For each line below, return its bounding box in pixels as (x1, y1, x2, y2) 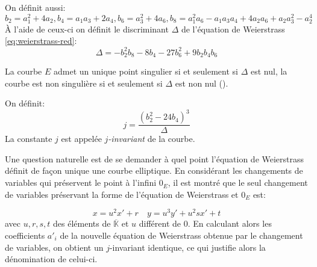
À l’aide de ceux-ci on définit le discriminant (5, 22, 169, 35)
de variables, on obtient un (5, 241, 104, 253)
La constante (5, 132, 52, 145)
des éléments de (53, 217, 111, 230)
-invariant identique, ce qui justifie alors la (109, 241, 266, 253)
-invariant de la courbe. (108, 132, 195, 145)
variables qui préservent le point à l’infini (5, 176, 157, 189)
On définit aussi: (5, 1, 66, 13)
